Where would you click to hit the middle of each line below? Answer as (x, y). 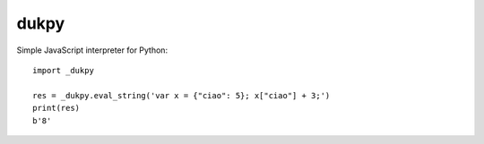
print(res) (56, 108)
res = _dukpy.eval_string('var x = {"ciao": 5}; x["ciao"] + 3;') (181, 95)
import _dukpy (63, 70)
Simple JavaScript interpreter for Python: (92, 50)
